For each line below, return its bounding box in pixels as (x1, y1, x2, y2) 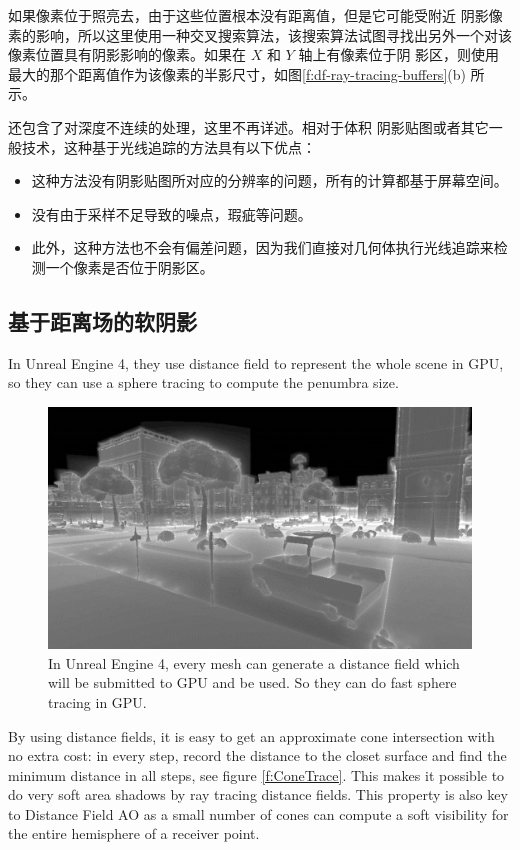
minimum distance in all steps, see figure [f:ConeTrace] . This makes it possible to (8, 764, 505, 785)
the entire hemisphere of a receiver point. (8, 823, 260, 844)
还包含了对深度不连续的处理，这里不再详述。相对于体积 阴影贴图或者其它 (8, 116, 489, 137)
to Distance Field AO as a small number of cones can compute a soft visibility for (8, 803, 509, 824)
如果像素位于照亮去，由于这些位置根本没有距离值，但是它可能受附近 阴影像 (8, 5, 503, 25)
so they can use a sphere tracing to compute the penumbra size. (8, 372, 399, 393)
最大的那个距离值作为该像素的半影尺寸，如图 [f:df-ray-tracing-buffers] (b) (8, 63, 466, 84)
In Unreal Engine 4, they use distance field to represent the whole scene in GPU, (8, 352, 504, 373)
